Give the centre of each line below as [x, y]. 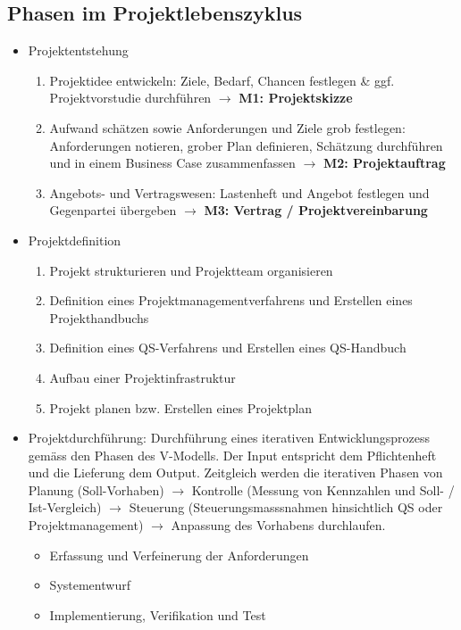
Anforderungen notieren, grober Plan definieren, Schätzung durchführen [246, 145]
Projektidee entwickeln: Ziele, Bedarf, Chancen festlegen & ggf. [222, 80]
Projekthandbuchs [99, 317]
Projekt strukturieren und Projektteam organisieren [191, 270]
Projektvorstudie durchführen [130, 98]
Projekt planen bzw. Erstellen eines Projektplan [180, 407]
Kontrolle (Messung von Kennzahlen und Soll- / [323, 489]
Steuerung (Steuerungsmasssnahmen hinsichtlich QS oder [286, 507]
